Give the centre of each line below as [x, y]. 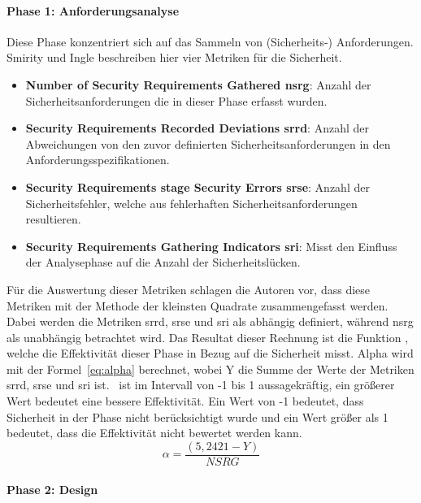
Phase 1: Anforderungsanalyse [93, 10]
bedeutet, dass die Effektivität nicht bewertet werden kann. [154, 433]
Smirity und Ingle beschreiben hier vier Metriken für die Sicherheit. [174, 57]
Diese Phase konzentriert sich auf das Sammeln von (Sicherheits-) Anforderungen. [210, 41]
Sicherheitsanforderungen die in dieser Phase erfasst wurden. [176, 100]
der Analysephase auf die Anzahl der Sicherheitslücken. [163, 262]
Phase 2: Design [52, 489]
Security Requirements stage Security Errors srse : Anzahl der [197, 186]
